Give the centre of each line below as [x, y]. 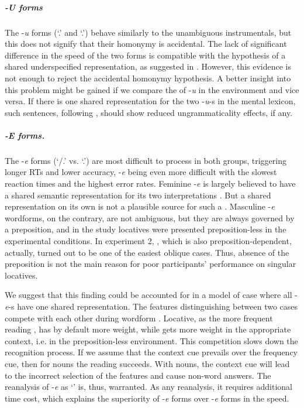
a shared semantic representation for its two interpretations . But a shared [138, 195]
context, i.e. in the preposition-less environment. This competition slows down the [151, 340]
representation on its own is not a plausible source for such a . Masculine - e [140, 206]
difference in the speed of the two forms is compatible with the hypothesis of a [145, 55]
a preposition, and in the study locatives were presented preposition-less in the [146, 229]
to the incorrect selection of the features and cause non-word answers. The [138, 375]
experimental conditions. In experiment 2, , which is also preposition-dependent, [148, 241]
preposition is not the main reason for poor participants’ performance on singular [151, 264]
